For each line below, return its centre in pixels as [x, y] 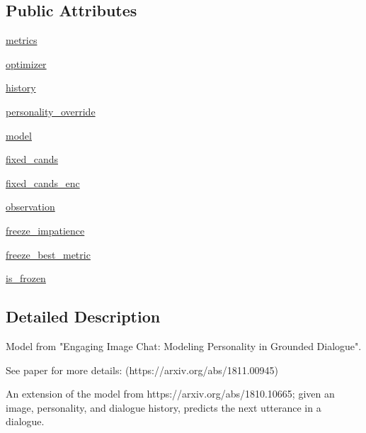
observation [30, 207]
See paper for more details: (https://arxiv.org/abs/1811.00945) [142, 370]
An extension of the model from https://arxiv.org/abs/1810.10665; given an [170, 394]
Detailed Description [83, 316]
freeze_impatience [45, 230]
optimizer [26, 63]
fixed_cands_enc [43, 182]
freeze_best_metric [48, 254]
